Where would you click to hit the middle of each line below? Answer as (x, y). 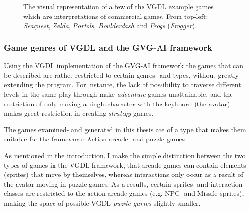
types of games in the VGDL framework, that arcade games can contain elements (125, 165)
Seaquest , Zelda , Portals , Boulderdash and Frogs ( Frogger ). (110, 26)
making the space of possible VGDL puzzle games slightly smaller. (102, 202)
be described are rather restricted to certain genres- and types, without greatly (121, 75)
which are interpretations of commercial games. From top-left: (116, 16)
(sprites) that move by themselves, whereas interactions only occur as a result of (124, 174)
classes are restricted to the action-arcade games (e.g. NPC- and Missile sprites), (124, 193)
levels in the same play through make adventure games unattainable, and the (118, 94)
